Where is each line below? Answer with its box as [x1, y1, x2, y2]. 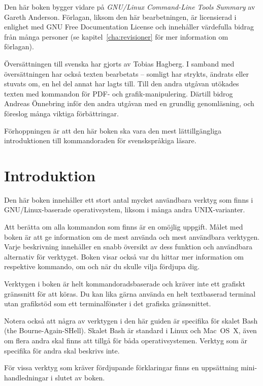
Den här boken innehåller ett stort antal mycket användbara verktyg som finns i [4, 194, 253, 205]
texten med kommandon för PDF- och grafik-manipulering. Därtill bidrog [4, 88, 233, 99]
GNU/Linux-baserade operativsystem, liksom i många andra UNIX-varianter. [4, 204, 245, 215]
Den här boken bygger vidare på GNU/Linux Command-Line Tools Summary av [4, 2, 255, 12]
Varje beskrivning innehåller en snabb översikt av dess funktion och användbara [4, 241, 253, 252]
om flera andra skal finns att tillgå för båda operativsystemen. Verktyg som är [4, 335, 247, 345]
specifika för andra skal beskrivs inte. [4, 345, 120, 356]
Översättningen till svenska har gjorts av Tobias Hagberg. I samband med [4, 58, 235, 69]
